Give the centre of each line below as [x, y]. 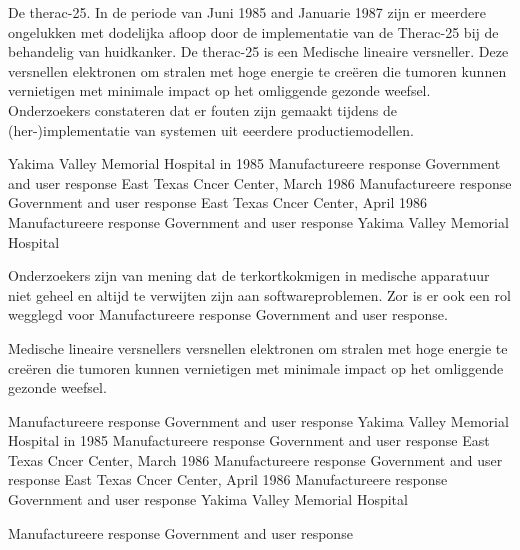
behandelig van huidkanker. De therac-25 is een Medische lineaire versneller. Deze [258, 51]
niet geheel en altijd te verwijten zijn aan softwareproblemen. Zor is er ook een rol [259, 294]
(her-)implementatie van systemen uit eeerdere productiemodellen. [211, 129]
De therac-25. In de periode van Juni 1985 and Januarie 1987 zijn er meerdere [247, 12]
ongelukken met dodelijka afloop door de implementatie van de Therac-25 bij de [253, 31]
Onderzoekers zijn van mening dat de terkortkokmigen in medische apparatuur [249, 275]
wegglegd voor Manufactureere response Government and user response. [228, 314]
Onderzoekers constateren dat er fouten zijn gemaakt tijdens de [202, 109]
